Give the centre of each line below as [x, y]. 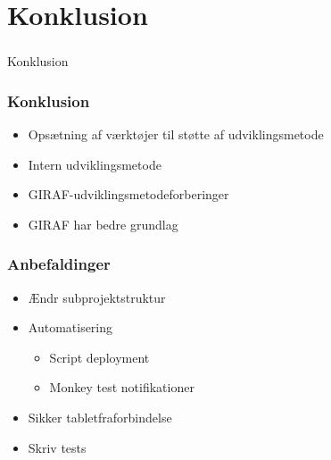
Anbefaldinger [59, 264]
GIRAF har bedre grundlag [103, 224]
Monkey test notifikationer [122, 387]
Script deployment [99, 357]
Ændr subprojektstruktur [97, 297]
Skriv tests [57, 447]
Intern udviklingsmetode [95, 164]
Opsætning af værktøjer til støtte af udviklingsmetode [176, 134]
